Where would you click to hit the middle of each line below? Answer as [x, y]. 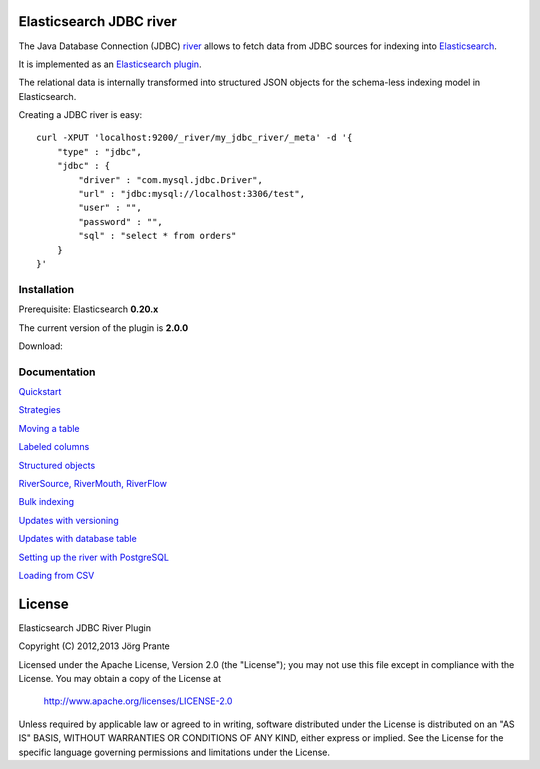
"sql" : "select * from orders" [157, 236]
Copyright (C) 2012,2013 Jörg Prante [94, 646]
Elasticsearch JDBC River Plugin [85, 627]
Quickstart [40, 392]
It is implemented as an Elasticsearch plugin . [110, 64]
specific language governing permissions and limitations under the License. [174, 752]
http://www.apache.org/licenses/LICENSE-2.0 [138, 701]
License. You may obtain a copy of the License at [120, 679]
